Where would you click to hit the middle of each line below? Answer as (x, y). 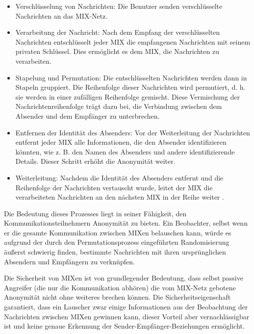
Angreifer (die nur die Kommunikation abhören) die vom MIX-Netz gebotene (120, 287)
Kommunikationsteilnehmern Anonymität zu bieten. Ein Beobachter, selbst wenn (126, 223)
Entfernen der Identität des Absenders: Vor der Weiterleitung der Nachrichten (133, 132)
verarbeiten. (33, 61)
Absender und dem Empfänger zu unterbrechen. (88, 116)
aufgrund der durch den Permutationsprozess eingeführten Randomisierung (117, 242)
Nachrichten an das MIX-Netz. (62, 15)
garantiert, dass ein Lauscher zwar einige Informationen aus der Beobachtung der (126, 307)
